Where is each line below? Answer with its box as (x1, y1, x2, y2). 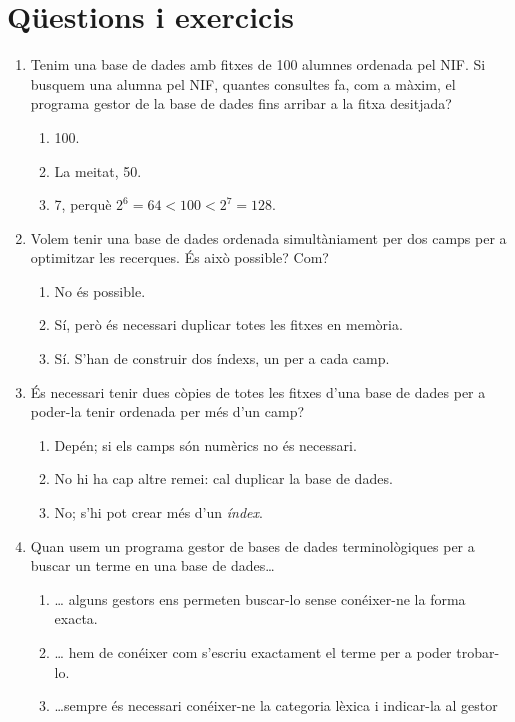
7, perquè (54, 194, 112, 215)
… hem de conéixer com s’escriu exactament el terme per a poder (54, 642, 452, 662)
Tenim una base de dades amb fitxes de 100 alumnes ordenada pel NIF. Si (30, 54, 486, 75)
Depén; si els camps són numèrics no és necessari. (54, 434, 357, 455)
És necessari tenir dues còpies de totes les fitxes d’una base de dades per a (30, 381, 486, 402)
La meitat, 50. (54, 160, 142, 181)
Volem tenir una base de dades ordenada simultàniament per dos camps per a (30, 227, 507, 248)
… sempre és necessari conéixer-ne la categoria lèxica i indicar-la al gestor (54, 695, 498, 716)
